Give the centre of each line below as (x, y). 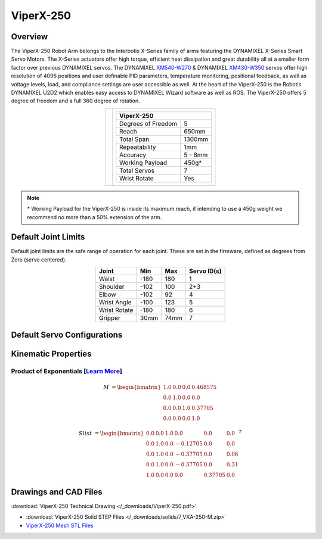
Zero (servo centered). (39, 260)
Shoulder (112, 287)
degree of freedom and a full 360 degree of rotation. (75, 101)
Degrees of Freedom (148, 123)
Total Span (134, 139)
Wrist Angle (115, 303)
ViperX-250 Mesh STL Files (60, 525)
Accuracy (133, 155)
